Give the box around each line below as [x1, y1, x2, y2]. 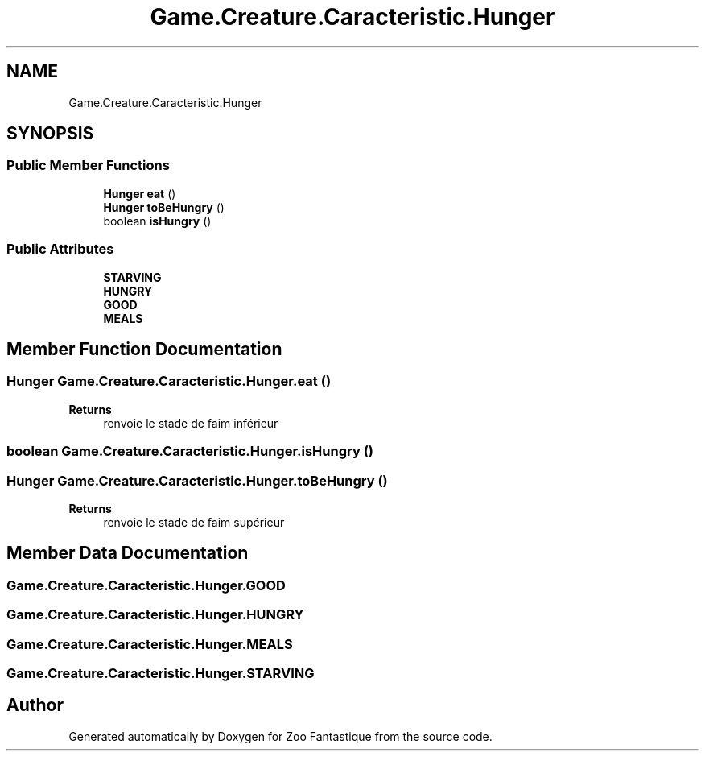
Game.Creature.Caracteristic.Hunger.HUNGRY [6, 606, 304, 623]
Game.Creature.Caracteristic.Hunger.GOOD [6, 577, 286, 594]
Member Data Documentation [6, 543, 249, 564]
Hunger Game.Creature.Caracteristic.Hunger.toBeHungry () [6, 472, 388, 489]
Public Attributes [6, 241, 114, 258]
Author [6, 695, 64, 716]
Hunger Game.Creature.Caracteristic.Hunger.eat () [6, 373, 332, 390]
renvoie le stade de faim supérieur [103, 515, 285, 529]
